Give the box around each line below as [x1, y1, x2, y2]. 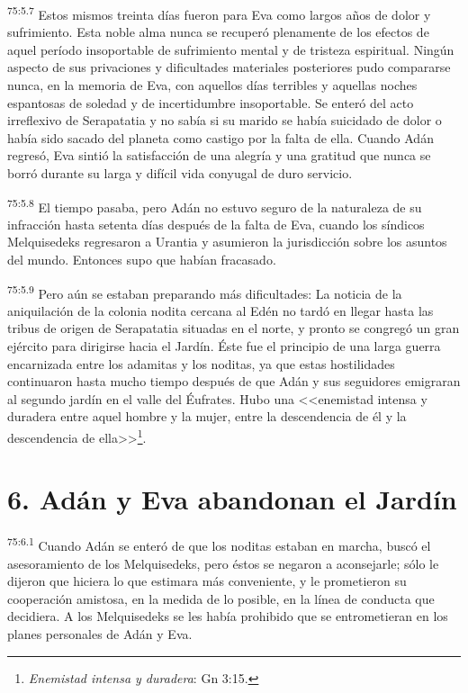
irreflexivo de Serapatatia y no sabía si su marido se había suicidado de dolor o [7, 111, 442, 130]
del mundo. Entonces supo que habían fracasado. [7, 250, 276, 269]
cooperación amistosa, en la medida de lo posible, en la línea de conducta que [7, 589, 435, 607]
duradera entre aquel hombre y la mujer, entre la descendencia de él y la [7, 407, 407, 426]
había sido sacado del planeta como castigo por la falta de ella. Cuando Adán [7, 128, 434, 147]
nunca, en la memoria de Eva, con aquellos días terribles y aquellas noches [7, 76, 418, 94]
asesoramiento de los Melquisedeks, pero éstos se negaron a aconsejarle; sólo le [7, 553, 439, 572]
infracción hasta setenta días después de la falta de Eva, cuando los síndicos [7, 214, 425, 233]
